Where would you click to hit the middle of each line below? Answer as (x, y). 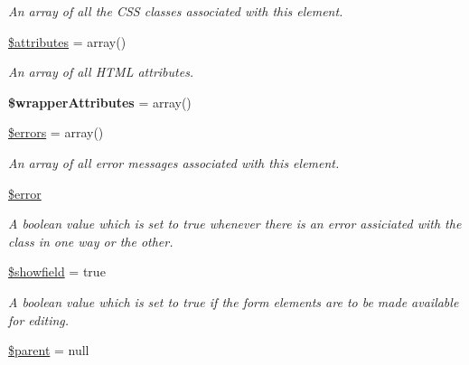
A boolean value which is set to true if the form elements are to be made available (234, 301)
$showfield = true (57, 271)
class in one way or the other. (91, 241)
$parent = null (49, 350)
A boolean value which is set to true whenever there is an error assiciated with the (235, 224)
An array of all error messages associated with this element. (174, 162)
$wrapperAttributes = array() (100, 102)
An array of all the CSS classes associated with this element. (176, 11)
